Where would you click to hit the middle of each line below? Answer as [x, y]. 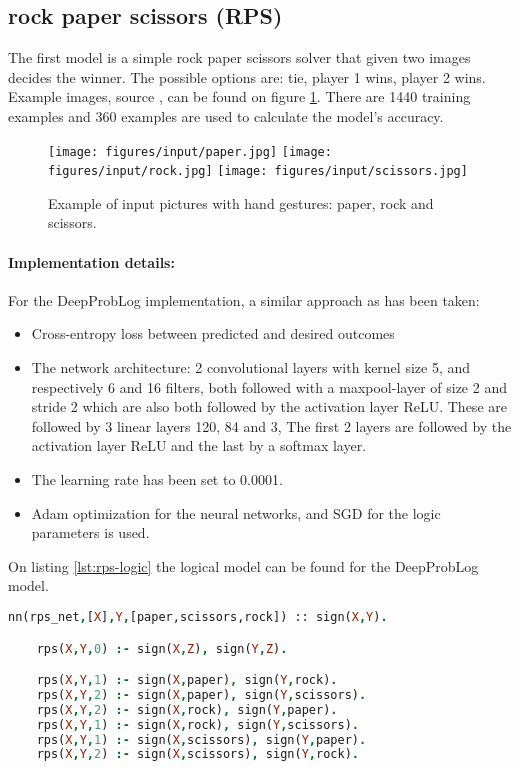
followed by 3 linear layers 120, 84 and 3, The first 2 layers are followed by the [271, 425]
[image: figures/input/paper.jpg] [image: [190, 151]
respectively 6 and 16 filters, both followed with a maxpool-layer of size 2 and [269, 386]
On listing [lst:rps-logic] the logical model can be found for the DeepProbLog [243, 565]
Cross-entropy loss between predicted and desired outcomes [213, 333]
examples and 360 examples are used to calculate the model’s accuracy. [226, 115]
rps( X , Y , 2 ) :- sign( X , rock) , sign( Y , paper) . [187, 709]
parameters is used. [90, 532]
